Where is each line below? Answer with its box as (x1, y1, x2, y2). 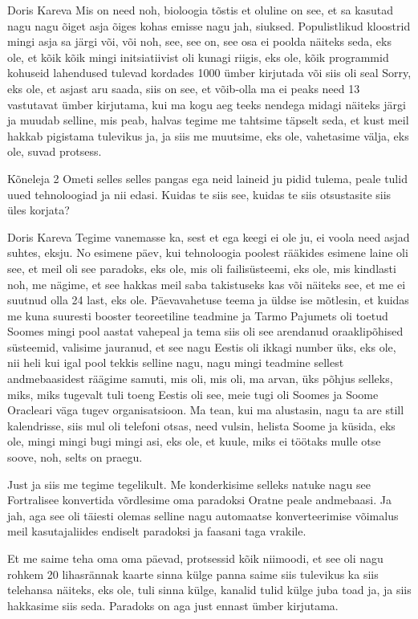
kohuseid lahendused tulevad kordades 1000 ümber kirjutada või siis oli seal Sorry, (7, 64, 412, 81)
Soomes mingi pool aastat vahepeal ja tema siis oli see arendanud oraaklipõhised (7, 323, 404, 340)
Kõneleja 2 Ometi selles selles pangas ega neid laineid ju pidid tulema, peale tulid (7, 169, 408, 186)
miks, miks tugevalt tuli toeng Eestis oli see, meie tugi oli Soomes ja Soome (7, 385, 379, 402)
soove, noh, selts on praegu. (7, 449, 143, 466)
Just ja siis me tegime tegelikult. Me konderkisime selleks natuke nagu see (7, 475, 371, 492)
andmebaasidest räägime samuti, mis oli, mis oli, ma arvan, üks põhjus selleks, (7, 370, 393, 387)
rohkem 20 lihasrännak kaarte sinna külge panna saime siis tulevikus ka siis (7, 565, 379, 582)
